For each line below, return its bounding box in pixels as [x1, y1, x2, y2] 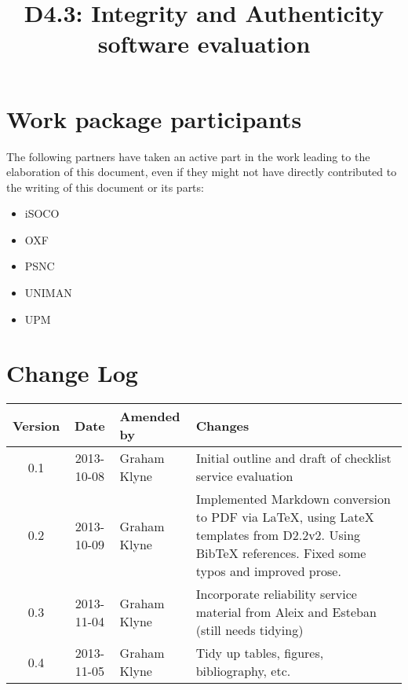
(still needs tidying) [195, 621, 304, 640]
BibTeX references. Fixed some [195, 544, 366, 563]
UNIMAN [24, 284, 72, 301]
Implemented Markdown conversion [195, 490, 391, 508]
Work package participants [6, 102, 302, 134]
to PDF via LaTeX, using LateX [195, 508, 374, 527]
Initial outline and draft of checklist [195, 449, 392, 468]
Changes [195, 416, 250, 435]
